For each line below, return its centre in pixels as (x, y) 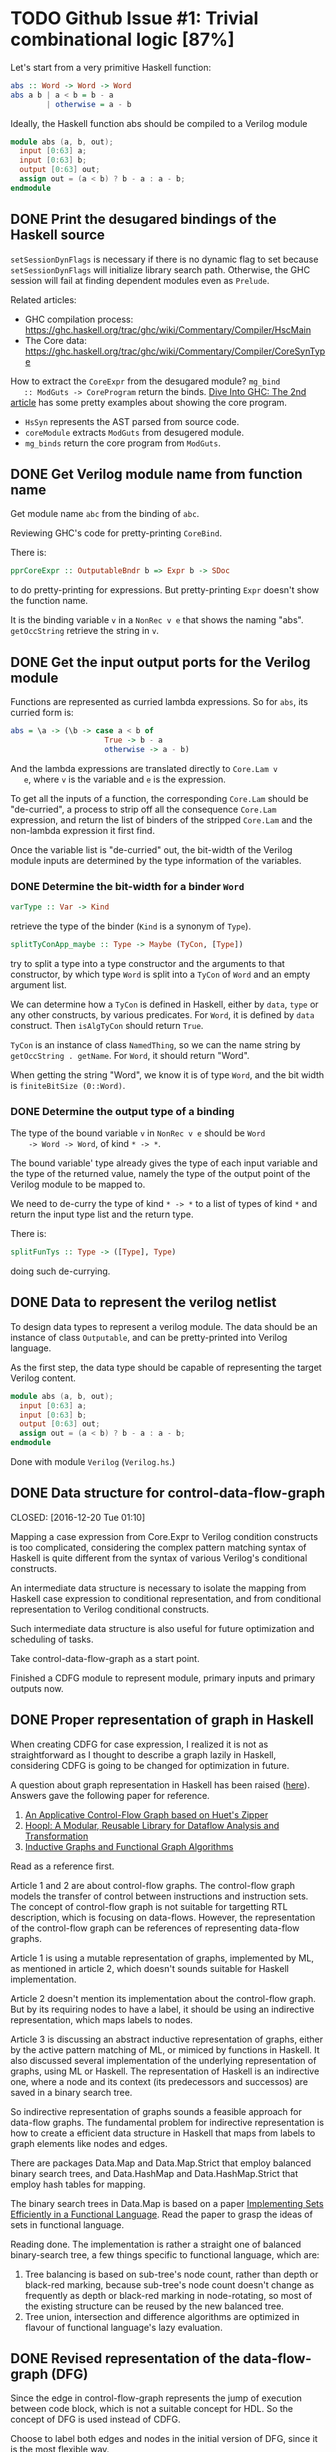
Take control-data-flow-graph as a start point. (105, 1658)
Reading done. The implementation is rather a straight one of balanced (156, 2244)
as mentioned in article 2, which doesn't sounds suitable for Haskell (150, 1968)
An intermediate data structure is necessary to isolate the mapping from (158, 1588)
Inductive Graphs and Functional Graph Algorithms (129, 1846)
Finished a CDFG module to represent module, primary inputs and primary (163, 1678)
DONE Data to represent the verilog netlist (143, 1302)
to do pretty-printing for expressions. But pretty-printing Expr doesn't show (165, 590)
